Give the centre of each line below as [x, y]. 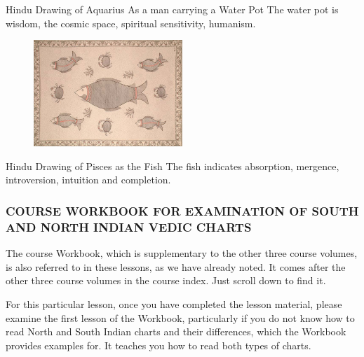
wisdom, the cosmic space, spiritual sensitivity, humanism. [131, 23]
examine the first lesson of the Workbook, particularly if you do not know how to [180, 317]
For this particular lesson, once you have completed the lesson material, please [174, 303]
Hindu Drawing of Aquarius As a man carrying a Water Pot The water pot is [172, 9]
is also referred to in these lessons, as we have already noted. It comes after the [176, 266]
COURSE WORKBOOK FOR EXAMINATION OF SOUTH [182, 210]
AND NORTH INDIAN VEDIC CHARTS [129, 226]
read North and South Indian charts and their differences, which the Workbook [176, 331]
